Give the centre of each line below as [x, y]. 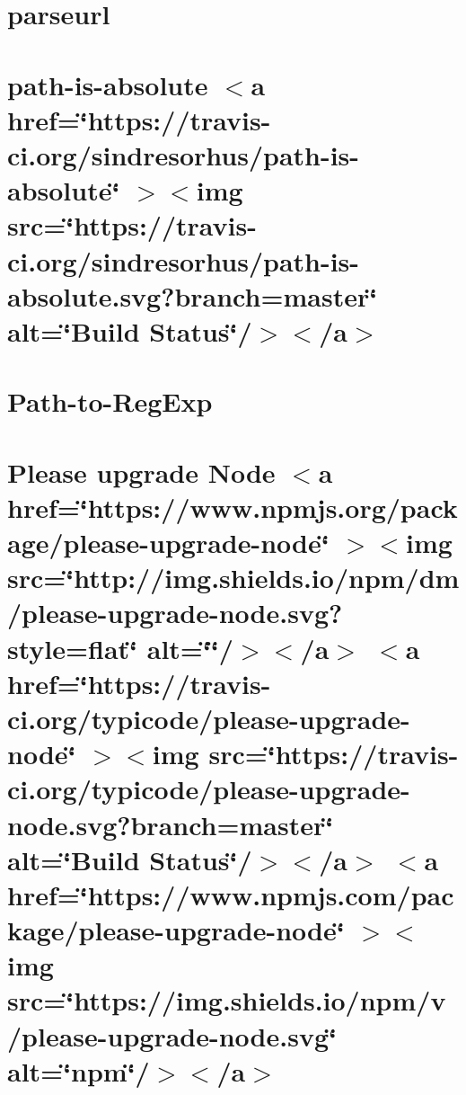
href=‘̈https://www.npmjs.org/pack [233, 507]
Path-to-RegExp [110, 401]
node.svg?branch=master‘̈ [171, 824]
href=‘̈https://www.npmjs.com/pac [231, 894]
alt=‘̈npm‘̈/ [79, 1070]
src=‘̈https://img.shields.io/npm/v [227, 1000]
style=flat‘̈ [73, 648]
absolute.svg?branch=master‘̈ [193, 295]
